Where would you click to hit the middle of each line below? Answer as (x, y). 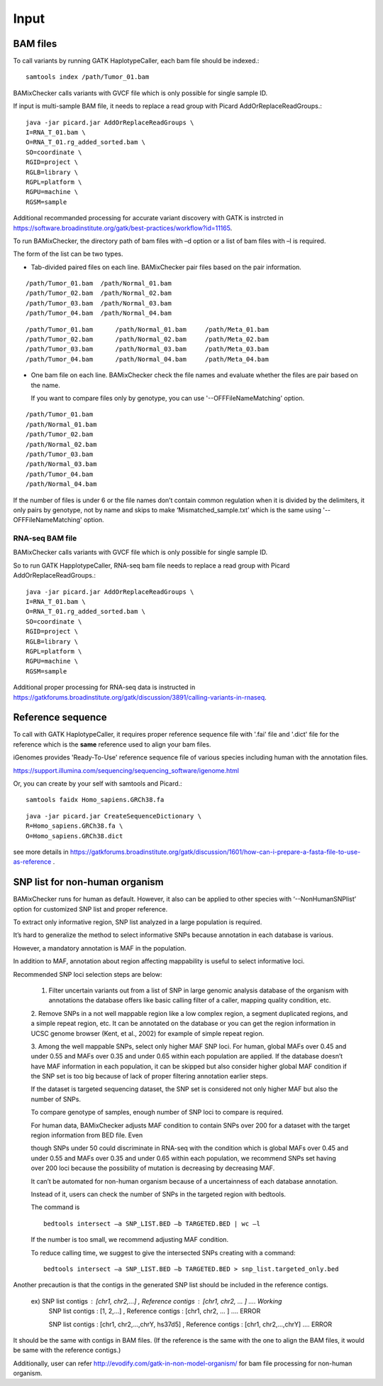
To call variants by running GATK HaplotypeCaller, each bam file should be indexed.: (136, 61)
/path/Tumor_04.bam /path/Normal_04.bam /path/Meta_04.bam (147, 359)
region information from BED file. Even (87, 1135)
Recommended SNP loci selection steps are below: (88, 974)
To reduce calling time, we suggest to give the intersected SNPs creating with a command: (163, 1252)
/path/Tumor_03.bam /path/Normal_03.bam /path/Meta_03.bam (147, 349)
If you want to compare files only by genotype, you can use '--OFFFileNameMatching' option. (168, 398)
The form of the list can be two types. (68, 254)
